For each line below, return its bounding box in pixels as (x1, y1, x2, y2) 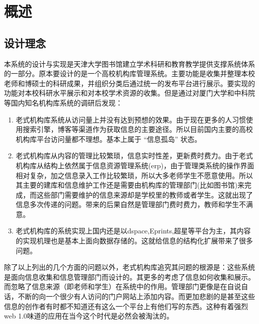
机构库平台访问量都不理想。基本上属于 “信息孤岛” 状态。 (15, 133, 202, 144)
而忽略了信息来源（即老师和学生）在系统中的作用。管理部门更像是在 (4, 281, 227, 292)
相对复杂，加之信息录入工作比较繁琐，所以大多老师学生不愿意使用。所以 (15, 170, 253, 180)
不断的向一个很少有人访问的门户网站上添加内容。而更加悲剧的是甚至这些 (17, 291, 255, 302)
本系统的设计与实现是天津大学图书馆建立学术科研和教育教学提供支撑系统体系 (4, 58, 255, 69)
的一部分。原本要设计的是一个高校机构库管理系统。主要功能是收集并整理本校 (4, 68, 255, 79)
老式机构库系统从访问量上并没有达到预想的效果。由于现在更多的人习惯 (15, 114, 246, 124)
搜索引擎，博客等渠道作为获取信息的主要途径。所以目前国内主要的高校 (22, 124, 253, 134)
